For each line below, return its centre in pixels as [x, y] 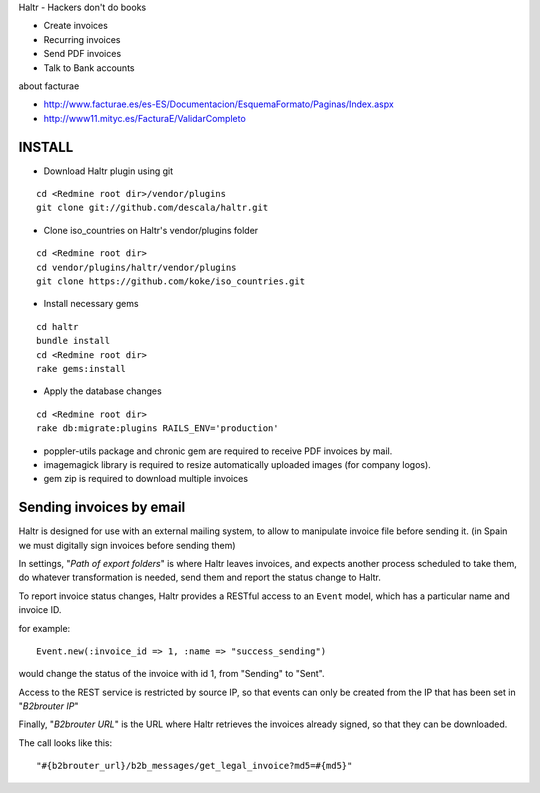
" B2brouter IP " [48, 706]
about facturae [49, 86]
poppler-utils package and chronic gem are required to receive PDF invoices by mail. [218, 451]
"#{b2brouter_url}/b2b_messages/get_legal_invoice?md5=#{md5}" [194, 766]
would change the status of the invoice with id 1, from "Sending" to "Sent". [171, 674]
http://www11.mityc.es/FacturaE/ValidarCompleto [145, 118]
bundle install [73, 341]
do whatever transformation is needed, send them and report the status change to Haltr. [200, 577]
